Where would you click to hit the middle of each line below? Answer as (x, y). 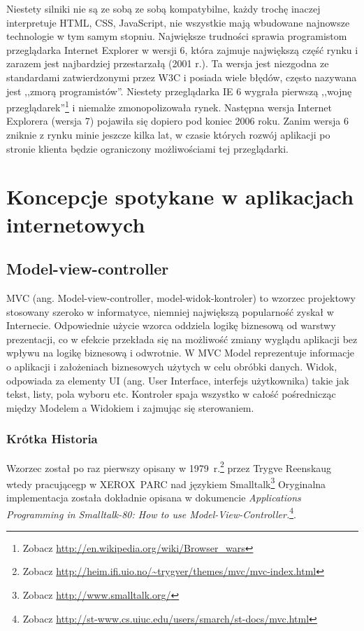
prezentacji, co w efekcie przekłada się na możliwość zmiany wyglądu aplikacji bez (182, 339)
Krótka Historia (52, 439)
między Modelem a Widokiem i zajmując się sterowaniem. (130, 407)
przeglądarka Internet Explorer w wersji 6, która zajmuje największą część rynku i (182, 49)
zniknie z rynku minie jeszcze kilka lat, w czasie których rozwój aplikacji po (168, 134)
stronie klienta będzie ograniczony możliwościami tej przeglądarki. (147, 148)
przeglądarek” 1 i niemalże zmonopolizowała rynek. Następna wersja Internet (169, 106)
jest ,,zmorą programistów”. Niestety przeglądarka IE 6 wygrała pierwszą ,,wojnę (179, 91)
